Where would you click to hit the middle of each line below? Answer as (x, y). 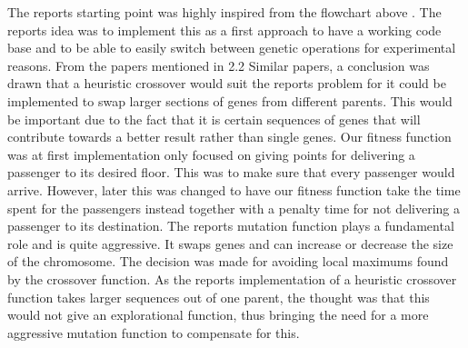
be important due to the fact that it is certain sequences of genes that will (214, 119)
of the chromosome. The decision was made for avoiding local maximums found (228, 261)
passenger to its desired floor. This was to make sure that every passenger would (231, 172)
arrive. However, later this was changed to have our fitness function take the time (234, 189)
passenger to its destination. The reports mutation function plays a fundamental (231, 226)
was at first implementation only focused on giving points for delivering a (211, 154)
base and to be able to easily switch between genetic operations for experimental (232, 48)
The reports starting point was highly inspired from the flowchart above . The (224, 12)
